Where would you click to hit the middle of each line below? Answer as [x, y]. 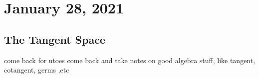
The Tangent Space [55, 39]
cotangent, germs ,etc [37, 70]
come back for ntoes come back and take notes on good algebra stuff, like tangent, [130, 60]
